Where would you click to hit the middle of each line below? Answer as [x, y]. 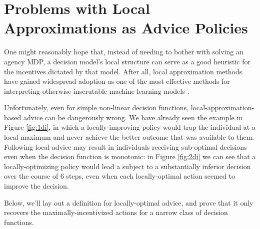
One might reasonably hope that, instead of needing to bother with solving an [124, 52]
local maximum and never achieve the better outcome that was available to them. [129, 137]
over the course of [31, 176]
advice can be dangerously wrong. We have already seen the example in [133, 117]
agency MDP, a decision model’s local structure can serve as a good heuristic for [127, 61]
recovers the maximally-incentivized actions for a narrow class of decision [116, 212]
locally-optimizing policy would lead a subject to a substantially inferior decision [127, 166]
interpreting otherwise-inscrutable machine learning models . [97, 91]
